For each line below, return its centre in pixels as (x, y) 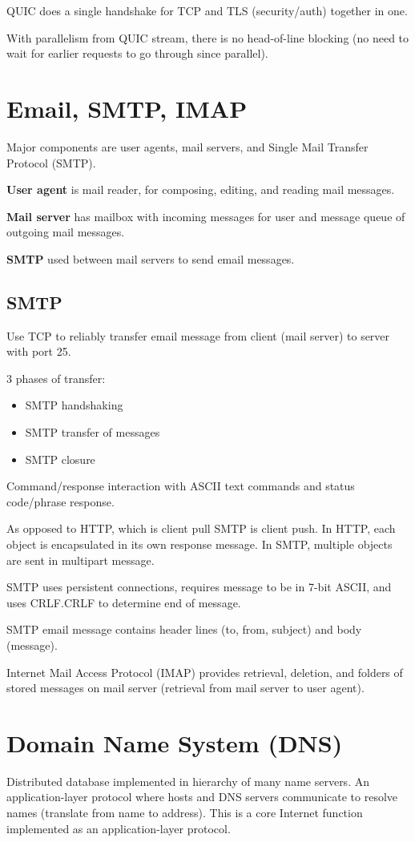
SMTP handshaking (74, 405)
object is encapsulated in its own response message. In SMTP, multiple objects (199, 544)
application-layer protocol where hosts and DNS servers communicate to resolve (202, 797)
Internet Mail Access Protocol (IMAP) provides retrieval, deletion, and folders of (205, 672)
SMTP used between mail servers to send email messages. (151, 258)
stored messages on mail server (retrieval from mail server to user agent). (185, 688)
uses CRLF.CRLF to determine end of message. (124, 602)
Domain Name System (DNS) (175, 742)
